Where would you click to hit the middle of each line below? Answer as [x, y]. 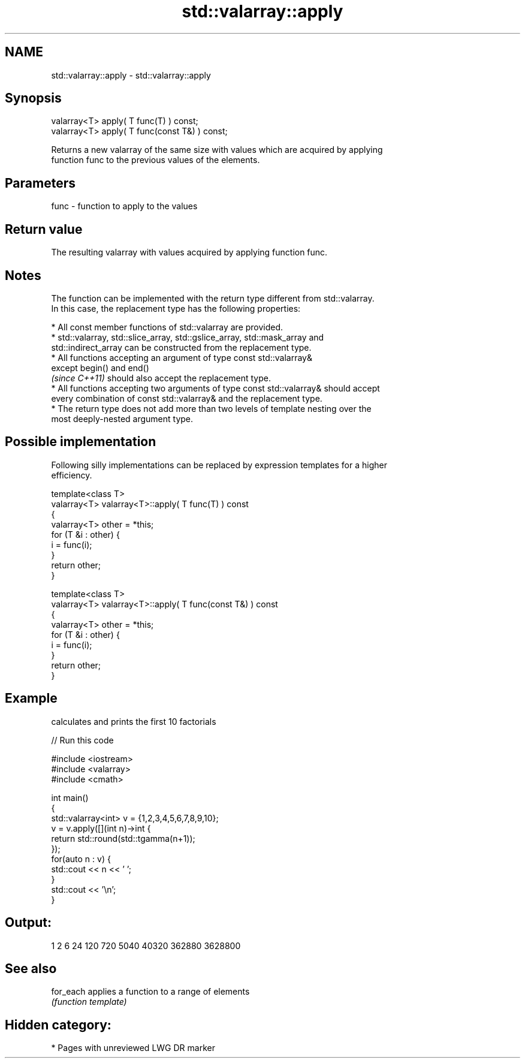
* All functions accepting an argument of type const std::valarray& [182, 357]
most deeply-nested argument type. [122, 418]
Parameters [40, 183]
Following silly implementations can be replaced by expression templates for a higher [219, 465]
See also [31, 968]
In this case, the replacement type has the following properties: [176, 308]
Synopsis [33, 98]
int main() [70, 797]
